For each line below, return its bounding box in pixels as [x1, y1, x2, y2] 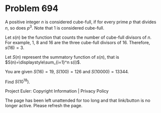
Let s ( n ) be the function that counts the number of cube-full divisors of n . [5, 34, 152, 40]
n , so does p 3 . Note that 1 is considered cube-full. [5, 24, 104, 31]
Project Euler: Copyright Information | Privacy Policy [5, 88, 109, 94]
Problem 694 [5, 3, 59, 14]
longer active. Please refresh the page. [5, 103, 83, 109]
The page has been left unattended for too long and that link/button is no [5, 97, 150, 103]
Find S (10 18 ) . [5, 78, 31, 85]
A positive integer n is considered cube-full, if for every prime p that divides [5, 19, 157, 25]
